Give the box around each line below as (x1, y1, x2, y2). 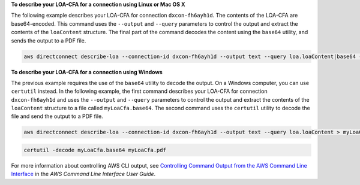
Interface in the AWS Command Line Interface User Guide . (11, 171, 156, 178)
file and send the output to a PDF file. (11, 113, 103, 120)
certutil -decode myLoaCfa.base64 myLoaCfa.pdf (23, 147, 166, 154)
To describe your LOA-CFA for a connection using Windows (11, 68, 163, 75)
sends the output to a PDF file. (11, 37, 86, 44)
